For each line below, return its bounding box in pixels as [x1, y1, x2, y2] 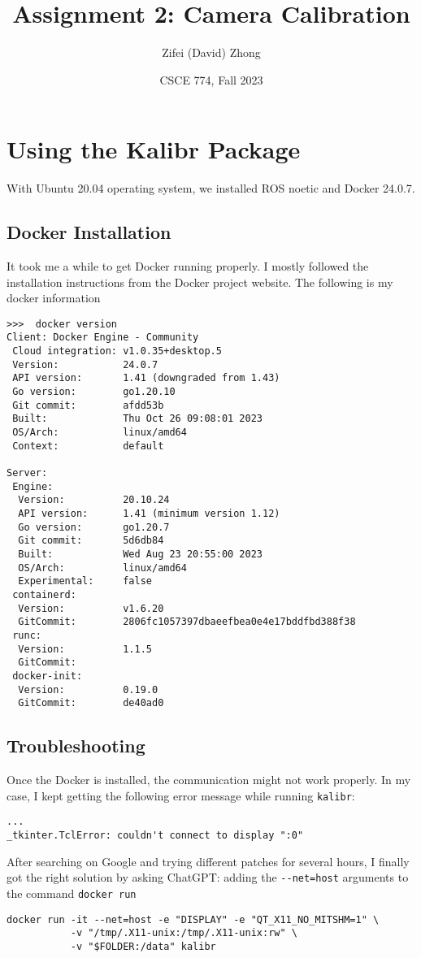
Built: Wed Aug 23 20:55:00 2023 [18, 548, 263, 560]
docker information [7, 289, 101, 306]
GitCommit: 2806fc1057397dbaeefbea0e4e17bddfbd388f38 [18, 616, 356, 628]
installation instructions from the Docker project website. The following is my [7, 273, 393, 290]
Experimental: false [18, 575, 152, 587]
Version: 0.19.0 [18, 683, 158, 696]
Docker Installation [7, 219, 171, 245]
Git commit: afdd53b [12, 399, 164, 411]
